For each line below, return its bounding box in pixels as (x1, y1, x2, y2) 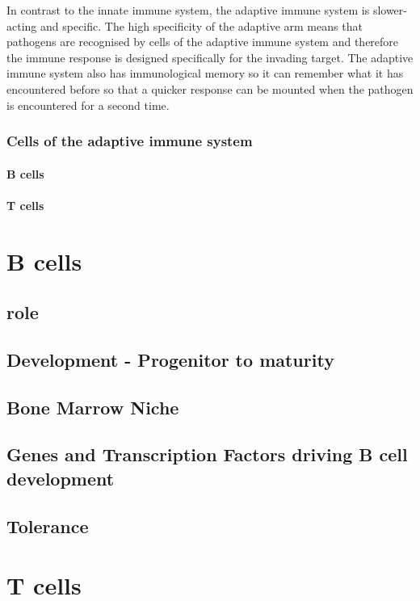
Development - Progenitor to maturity (6, 347, 334, 372)
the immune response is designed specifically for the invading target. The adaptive (6, 48, 414, 65)
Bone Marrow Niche (6, 394, 179, 419)
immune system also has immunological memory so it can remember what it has (6, 65, 404, 82)
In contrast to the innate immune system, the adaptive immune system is (6, 2, 370, 18)
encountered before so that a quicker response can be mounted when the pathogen (6, 80, 414, 97)
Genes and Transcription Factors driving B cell (6, 442, 408, 467)
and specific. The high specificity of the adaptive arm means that (40, 17, 363, 34)
